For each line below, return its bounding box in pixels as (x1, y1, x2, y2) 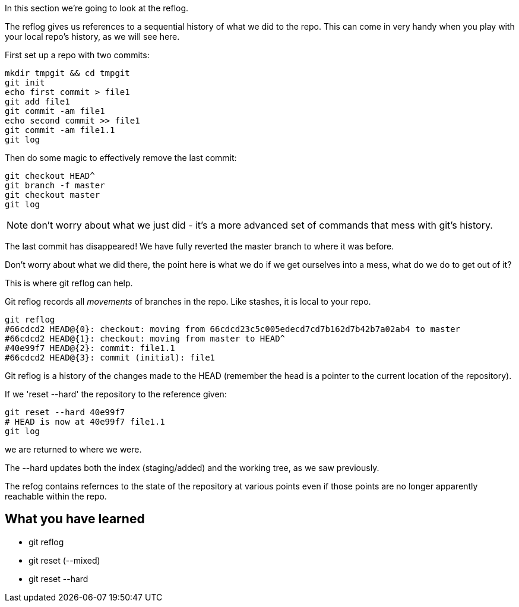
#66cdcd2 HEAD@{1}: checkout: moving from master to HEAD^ (5, 334, 286, 343)
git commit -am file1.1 (5, 125, 115, 135)
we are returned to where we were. (5, 444, 142, 454)
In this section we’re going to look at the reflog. (5, 3, 189, 13)
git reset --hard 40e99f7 (5, 407, 125, 417)
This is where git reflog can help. (5, 278, 133, 288)
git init (5, 78, 45, 87)
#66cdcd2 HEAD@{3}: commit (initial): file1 (5, 353, 216, 362)
